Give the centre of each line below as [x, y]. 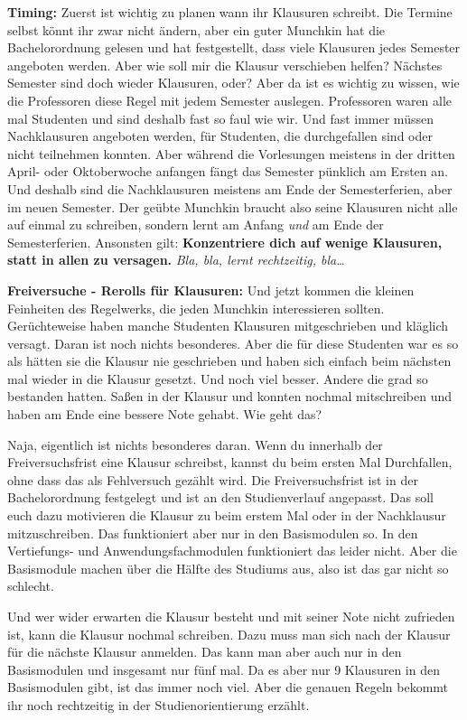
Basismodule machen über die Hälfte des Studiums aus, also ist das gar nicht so [228, 568]
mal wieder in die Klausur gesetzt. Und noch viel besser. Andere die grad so [218, 378]
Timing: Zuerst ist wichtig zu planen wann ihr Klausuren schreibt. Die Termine [230, 12]
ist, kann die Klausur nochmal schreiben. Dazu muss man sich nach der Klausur [229, 634]
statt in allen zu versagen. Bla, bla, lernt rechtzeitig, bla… [176, 260]
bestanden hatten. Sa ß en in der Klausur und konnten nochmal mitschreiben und [229, 396]
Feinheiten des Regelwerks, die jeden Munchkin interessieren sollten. [196, 308]
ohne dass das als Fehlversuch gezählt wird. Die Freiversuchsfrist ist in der [213, 479]
